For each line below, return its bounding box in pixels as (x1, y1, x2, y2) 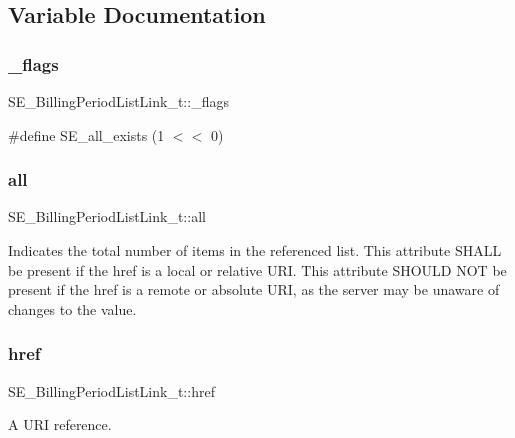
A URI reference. (8, 414, 112, 435)
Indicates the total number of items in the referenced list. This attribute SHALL (8, 240, 502, 260)
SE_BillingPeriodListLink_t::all (8, 206, 206, 227)
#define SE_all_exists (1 (8, 124, 165, 145)
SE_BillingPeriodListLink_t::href (8, 380, 215, 401)
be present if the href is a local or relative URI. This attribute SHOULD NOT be (8, 259, 507, 280)
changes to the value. (8, 298, 137, 319)
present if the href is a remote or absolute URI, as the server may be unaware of (8, 279, 500, 300)
